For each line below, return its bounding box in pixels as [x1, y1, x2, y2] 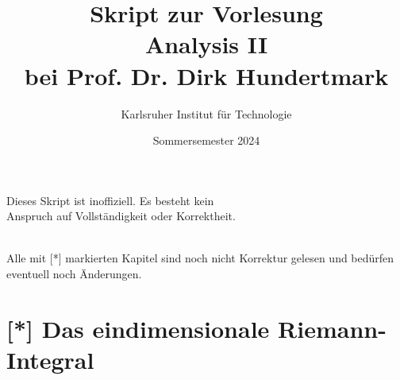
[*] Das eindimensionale [6, 312, 270, 344]
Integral [6, 343, 94, 376]
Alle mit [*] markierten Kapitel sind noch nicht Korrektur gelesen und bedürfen [6, 250, 394, 266]
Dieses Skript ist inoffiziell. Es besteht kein [6, 192, 214, 208]
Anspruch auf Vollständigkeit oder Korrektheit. [6, 207, 236, 224]
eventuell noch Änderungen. [6, 266, 142, 282]
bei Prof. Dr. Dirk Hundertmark [24, 59, 389, 91]
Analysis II [144, 28, 268, 60]
